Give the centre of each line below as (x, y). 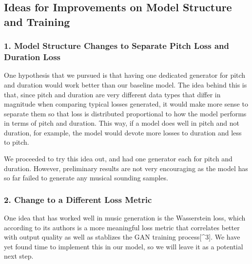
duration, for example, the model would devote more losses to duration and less (123, 132)
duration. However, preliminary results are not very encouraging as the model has (126, 168)
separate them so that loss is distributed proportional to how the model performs (125, 113)
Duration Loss (32, 57)
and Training (37, 21)
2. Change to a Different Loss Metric (78, 199)
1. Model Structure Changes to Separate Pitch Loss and (116, 46)
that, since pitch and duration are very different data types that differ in (112, 94)
